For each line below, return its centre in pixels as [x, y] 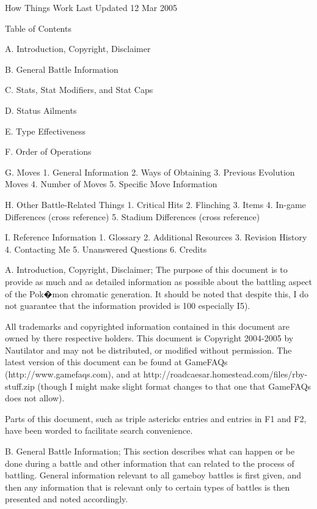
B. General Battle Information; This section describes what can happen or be [150, 451]
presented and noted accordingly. [67, 499]
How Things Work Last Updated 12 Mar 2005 [91, 7]
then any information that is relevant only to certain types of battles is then [148, 487]
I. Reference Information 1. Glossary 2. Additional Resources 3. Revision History [156, 237]
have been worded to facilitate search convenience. [99, 430]
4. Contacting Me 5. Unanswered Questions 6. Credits [106, 249]
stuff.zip [20, 386]
